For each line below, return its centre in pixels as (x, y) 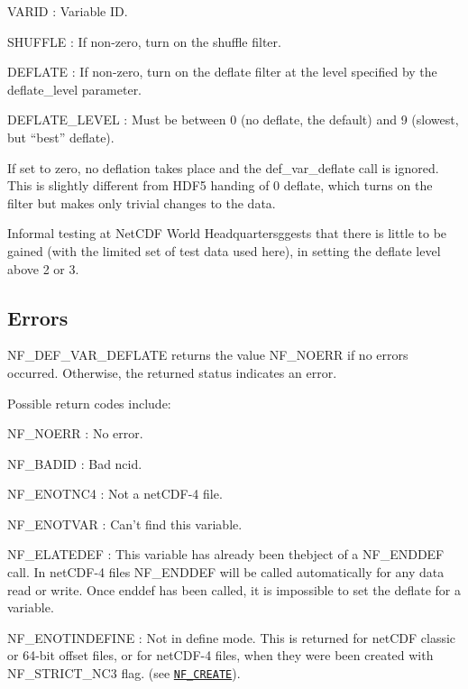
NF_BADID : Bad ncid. (75, 463)
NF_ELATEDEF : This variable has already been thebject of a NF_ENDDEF (226, 554)
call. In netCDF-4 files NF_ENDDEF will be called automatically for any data (226, 572)
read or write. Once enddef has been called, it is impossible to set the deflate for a (234, 589)
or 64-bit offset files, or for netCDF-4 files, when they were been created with (220, 655)
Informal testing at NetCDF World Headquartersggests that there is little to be (227, 233)
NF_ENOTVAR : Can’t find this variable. (125, 524)
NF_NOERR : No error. (75, 433)
